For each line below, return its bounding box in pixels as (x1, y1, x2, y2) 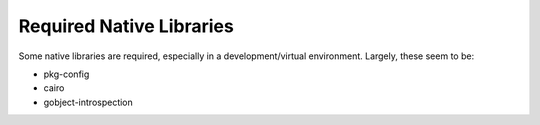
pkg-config (43, 68, 90, 80)
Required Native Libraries (18, 15, 234, 37)
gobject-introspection (43, 96, 134, 108)
